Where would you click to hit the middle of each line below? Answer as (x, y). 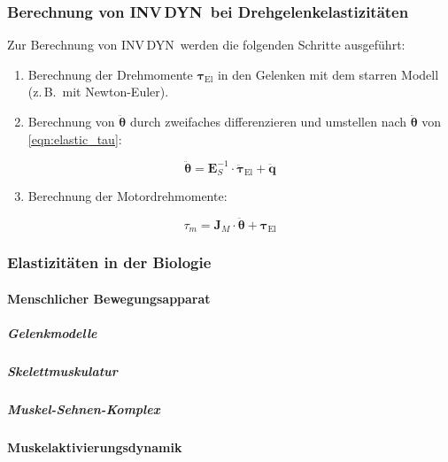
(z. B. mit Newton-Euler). (98, 92)
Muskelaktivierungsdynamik (95, 447)
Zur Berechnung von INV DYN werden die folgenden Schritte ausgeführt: (206, 45)
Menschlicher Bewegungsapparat (109, 298)
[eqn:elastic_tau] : (75, 139)
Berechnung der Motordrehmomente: (127, 196)
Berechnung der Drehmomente (110, 74)
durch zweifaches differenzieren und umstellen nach (268, 121)
